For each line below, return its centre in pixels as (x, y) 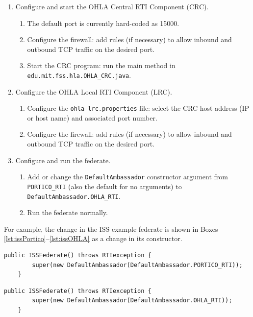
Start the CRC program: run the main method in (101, 65)
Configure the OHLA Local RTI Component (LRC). (94, 91)
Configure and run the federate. (63, 160)
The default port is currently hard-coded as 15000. (103, 23)
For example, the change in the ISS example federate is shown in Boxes (111, 229)
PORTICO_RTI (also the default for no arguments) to (104, 186)
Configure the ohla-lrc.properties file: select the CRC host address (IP (138, 108)
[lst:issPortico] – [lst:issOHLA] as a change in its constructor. (93, 238)
